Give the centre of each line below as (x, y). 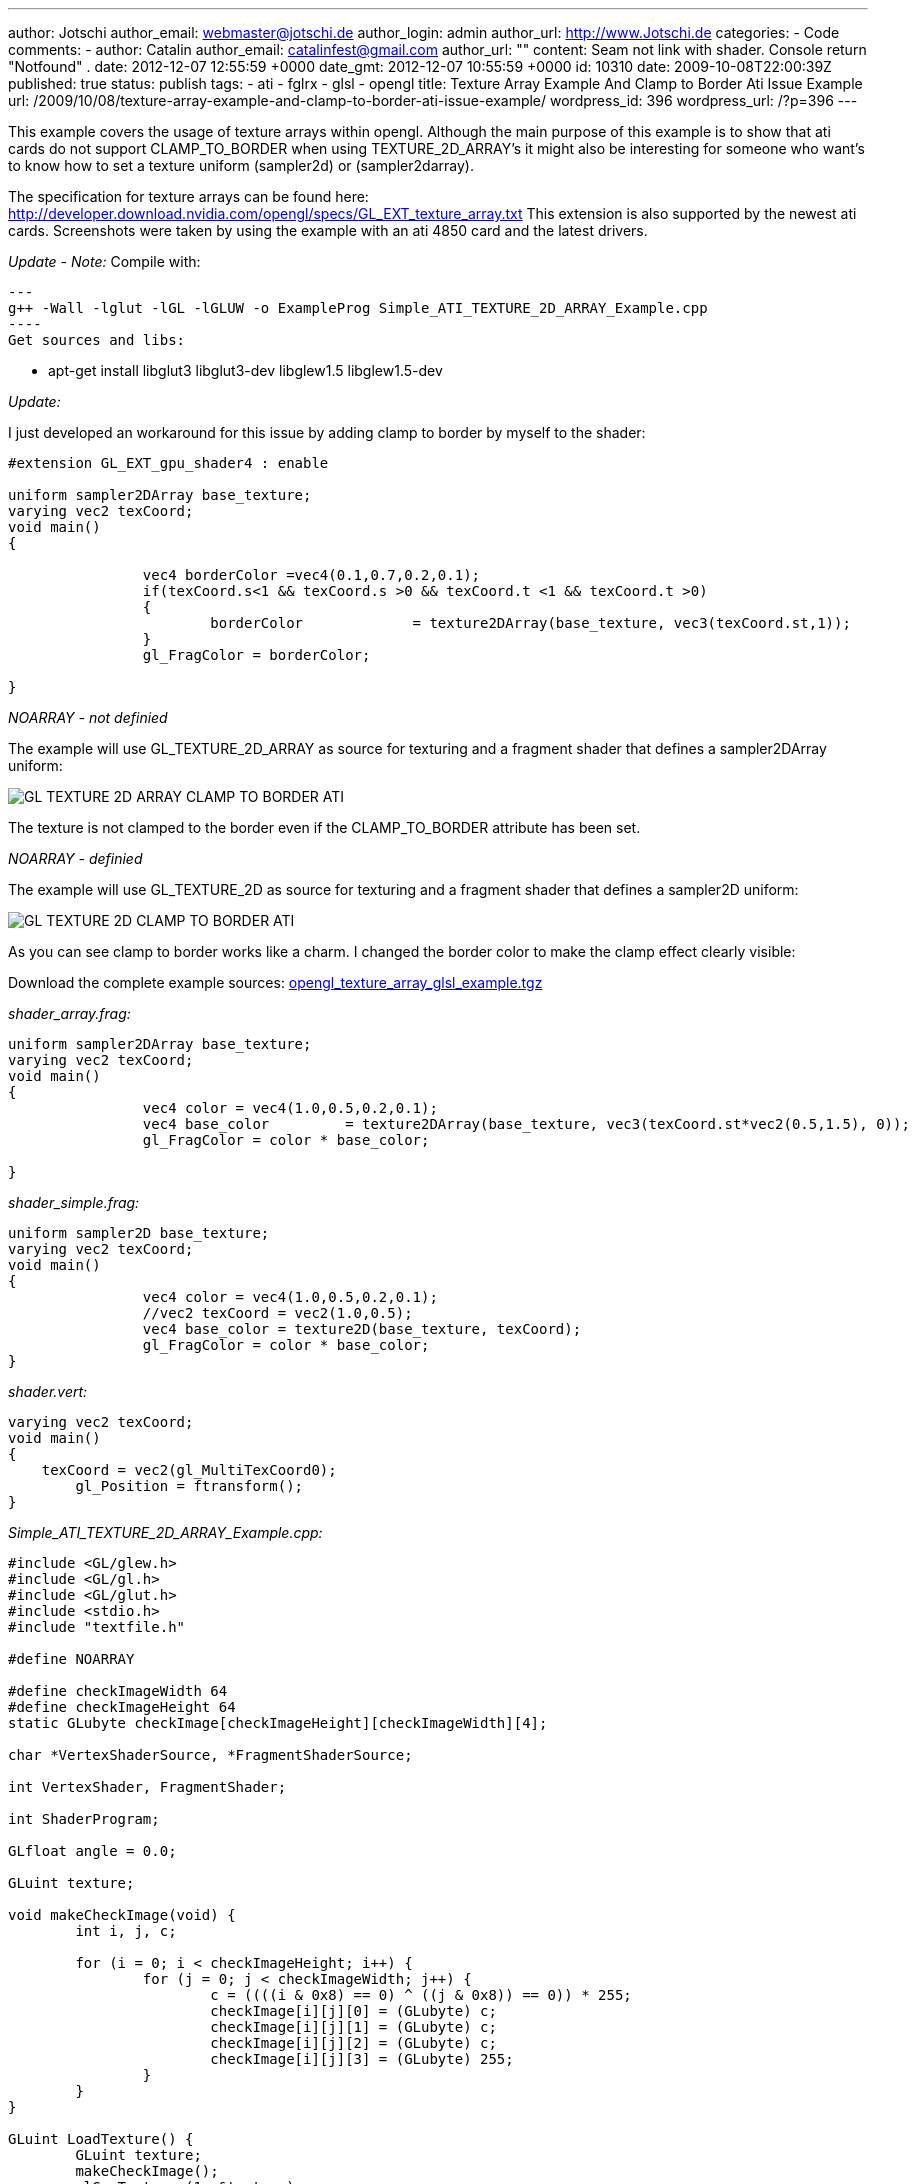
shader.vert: (48, 1391)
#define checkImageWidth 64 (118, 1691)
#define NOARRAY (71, 1659)
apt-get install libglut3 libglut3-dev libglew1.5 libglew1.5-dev (245, 370)
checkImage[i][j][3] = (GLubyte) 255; (362, 2059)
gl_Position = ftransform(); (189, 1486)
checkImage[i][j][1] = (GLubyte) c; (353, 2027)
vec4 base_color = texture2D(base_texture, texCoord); (362, 1329)
